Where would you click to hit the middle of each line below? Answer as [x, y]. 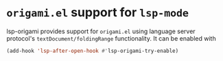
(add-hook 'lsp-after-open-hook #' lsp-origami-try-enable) [93, 51]
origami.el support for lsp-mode [98, 13]
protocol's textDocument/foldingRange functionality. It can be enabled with [111, 38]
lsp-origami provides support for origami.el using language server [101, 31]
